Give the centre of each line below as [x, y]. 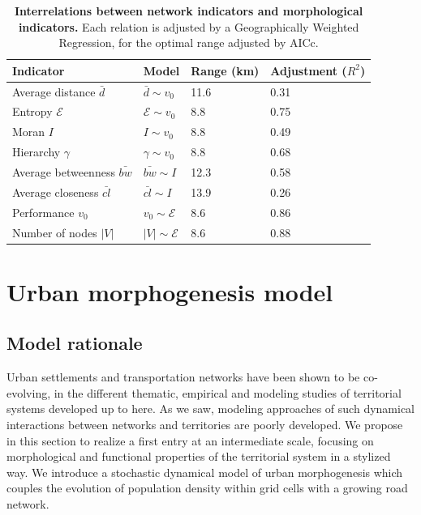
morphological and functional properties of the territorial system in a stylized [199, 456]
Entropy [32, 111]
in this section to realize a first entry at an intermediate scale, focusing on [190, 440]
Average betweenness [64, 172]
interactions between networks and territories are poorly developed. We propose [205, 424]
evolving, [29, 392]
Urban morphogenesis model [170, 291]
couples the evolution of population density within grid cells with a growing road [207, 488]
